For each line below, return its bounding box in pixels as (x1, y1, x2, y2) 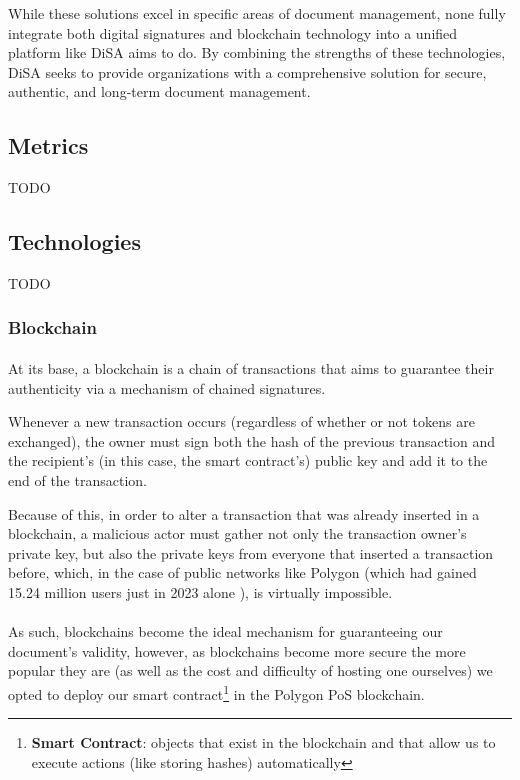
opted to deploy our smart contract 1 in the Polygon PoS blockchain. (8, 680, 425, 704)
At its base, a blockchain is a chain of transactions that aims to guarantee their (8, 358, 494, 378)
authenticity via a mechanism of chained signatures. (8, 377, 326, 398)
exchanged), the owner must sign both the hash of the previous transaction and (8, 430, 496, 451)
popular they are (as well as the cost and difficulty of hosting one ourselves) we (8, 660, 493, 681)
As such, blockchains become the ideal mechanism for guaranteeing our (8, 621, 443, 642)
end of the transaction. (8, 469, 147, 490)
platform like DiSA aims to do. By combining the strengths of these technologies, (8, 42, 506, 63)
